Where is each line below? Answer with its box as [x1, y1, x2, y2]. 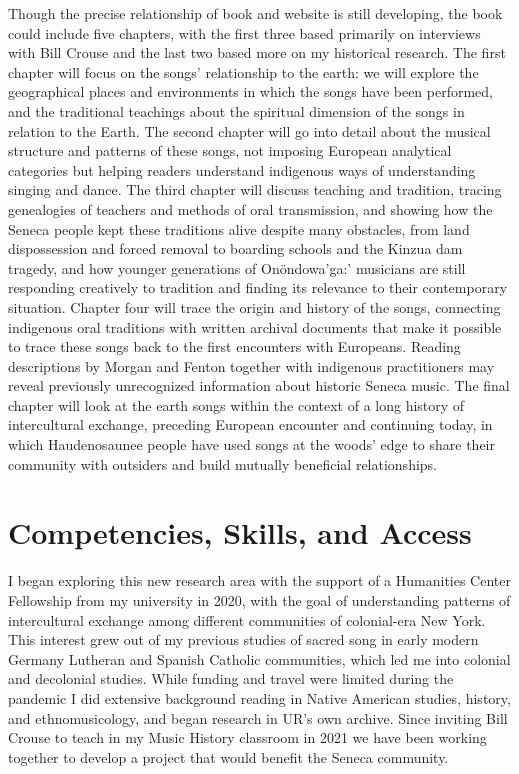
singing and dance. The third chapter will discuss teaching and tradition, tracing [8, 179, 502, 200]
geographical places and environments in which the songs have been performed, [8, 81, 494, 102]
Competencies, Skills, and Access [8, 512, 472, 553]
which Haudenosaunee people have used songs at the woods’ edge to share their [8, 434, 496, 455]
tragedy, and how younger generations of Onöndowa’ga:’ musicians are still [8, 257, 466, 278]
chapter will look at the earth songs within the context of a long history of [8, 394, 465, 415]
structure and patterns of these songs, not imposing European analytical [8, 140, 452, 161]
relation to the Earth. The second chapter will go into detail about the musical [8, 120, 491, 141]
